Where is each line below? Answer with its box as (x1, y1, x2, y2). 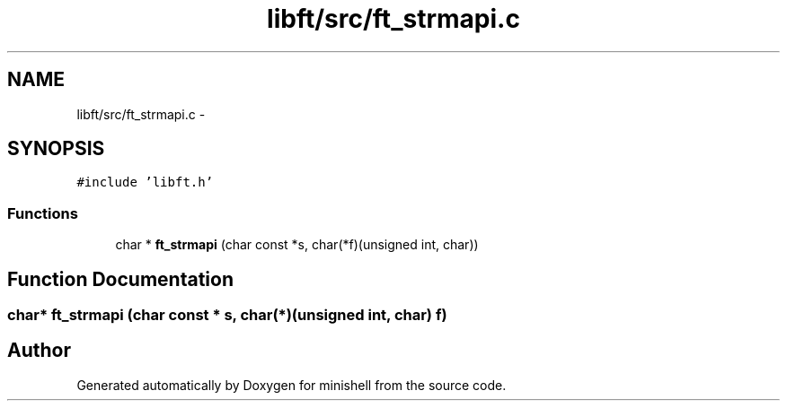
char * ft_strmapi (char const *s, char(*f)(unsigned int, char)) (115, 237, 479, 253)
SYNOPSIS (7, 137, 105, 161)
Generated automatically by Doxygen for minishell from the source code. (76, 377, 507, 393)
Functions (7, 204, 78, 222)
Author (7, 339, 71, 362)
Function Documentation (7, 267, 234, 291)
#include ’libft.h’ (76, 175, 214, 190)
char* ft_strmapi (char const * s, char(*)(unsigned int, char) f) (7, 306, 447, 325)
